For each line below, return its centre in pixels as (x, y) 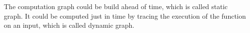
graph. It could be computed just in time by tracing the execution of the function (125, 16)
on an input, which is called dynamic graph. (69, 25)
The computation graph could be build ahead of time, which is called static (116, 6)
